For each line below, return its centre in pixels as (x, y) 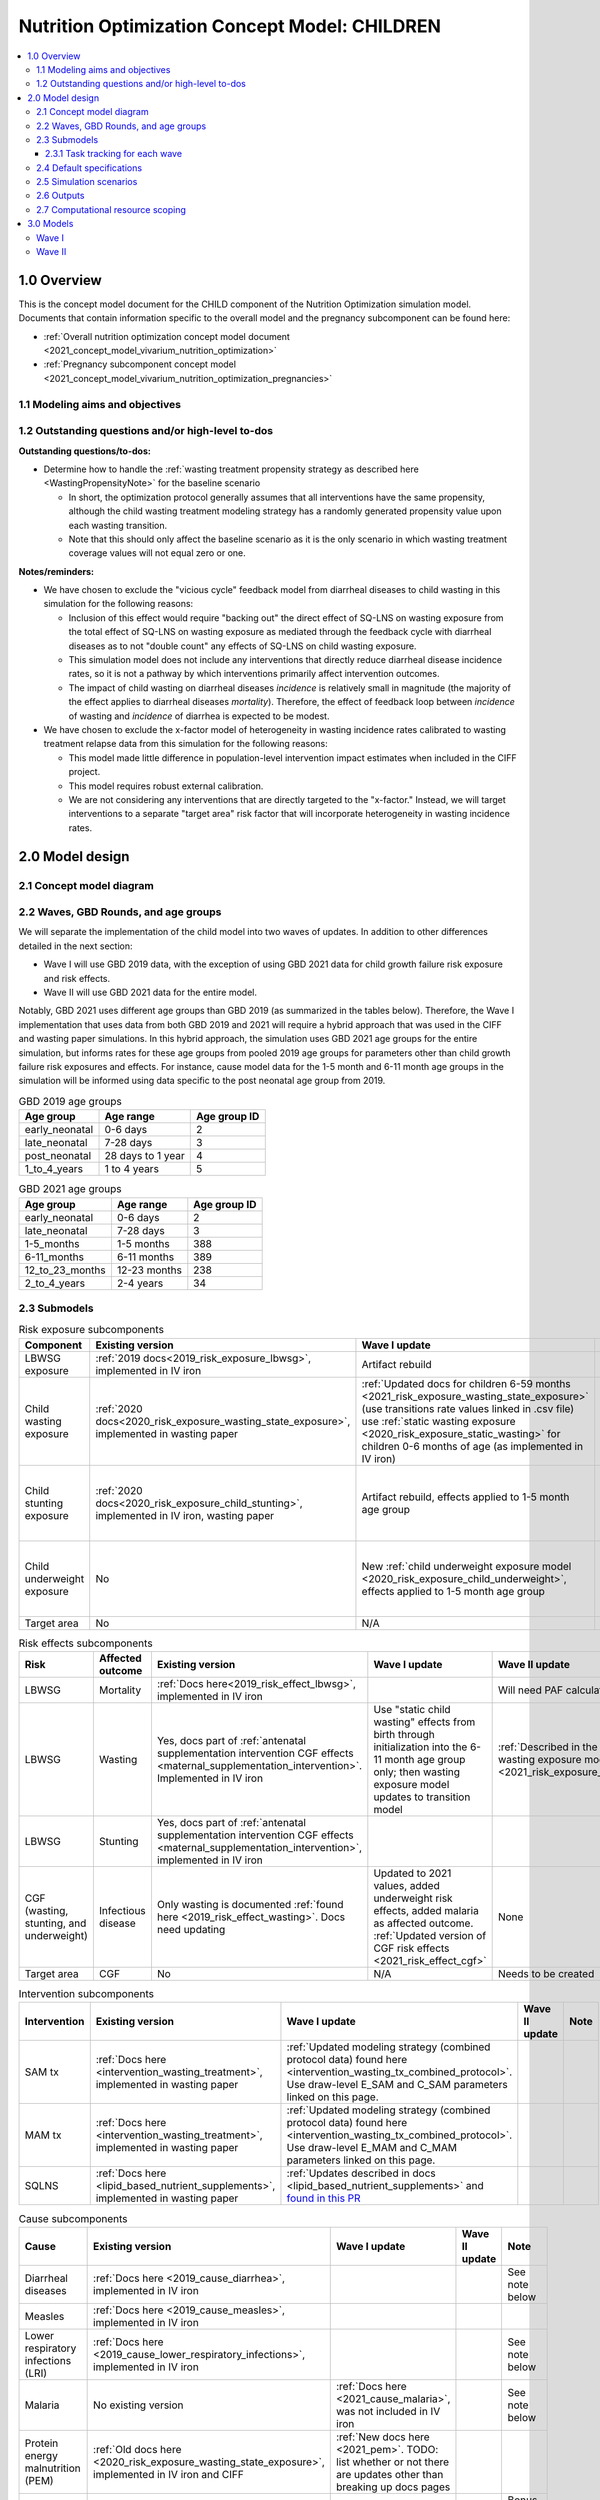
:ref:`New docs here (383, 2437)
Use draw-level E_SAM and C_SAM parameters (397, 2085)
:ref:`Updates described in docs (361, 2173)
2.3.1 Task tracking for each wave (114, 154)
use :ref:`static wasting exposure (438, 1421)
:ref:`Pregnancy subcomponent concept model (140, 364)
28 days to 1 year (144, 1156)
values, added (406, 1885)
